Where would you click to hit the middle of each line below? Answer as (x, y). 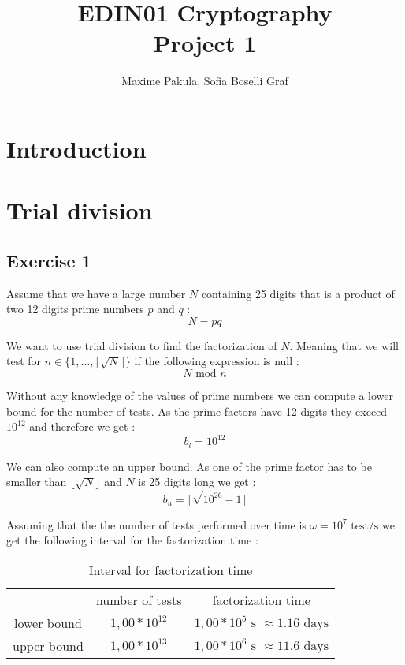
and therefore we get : (82, 426)
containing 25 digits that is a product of (298, 293)
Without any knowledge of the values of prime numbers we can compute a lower (200, 396)
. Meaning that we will (344, 345)
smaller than (37, 482)
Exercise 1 (49, 260)
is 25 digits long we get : (197, 482)
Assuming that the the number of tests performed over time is (156, 524)
